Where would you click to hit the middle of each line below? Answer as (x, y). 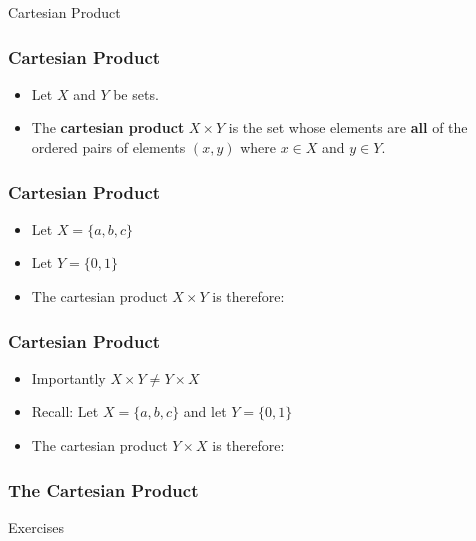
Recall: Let (65, 411)
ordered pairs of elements (108, 147)
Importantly (68, 377)
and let (205, 411)
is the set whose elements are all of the (348, 127)
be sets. (136, 93)
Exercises (36, 526)
